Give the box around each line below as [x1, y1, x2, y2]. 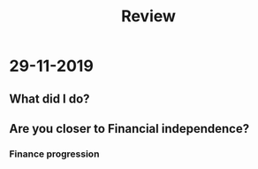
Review [120, 6, 177, 27]
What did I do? [9, 91, 90, 106]
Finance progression [9, 148, 100, 160]
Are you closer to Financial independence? [9, 121, 250, 136]
